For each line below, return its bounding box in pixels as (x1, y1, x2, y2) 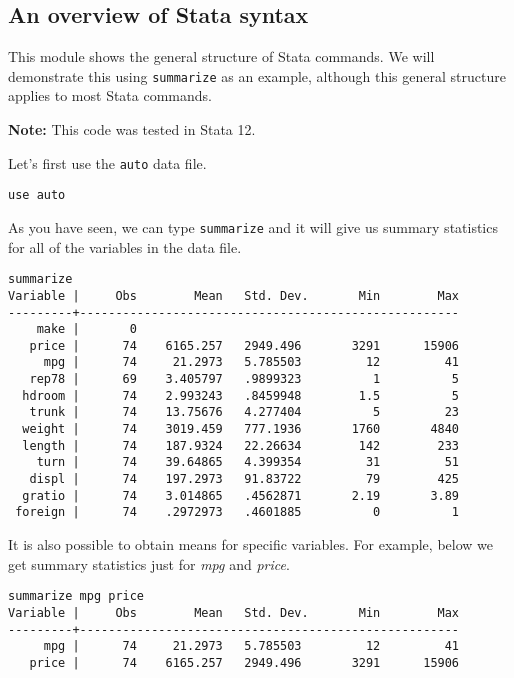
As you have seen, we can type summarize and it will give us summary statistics (8, 216, 498, 237)
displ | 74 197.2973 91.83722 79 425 (29, 472, 460, 487)
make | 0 (36, 322, 137, 337)
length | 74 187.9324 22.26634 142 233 (22, 438, 460, 453)
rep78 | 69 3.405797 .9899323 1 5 (29, 372, 460, 387)
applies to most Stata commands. (8, 85, 212, 106)
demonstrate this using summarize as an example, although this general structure (8, 65, 506, 86)
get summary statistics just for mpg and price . (8, 553, 290, 574)
